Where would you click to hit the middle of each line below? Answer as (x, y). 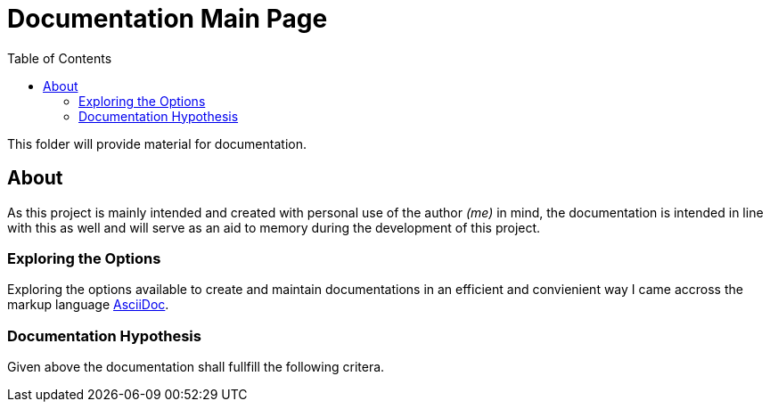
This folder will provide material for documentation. (157, 143)
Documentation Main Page (168, 19)
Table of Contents (60, 58)
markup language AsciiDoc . (88, 305)
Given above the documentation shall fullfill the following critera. (196, 367)
